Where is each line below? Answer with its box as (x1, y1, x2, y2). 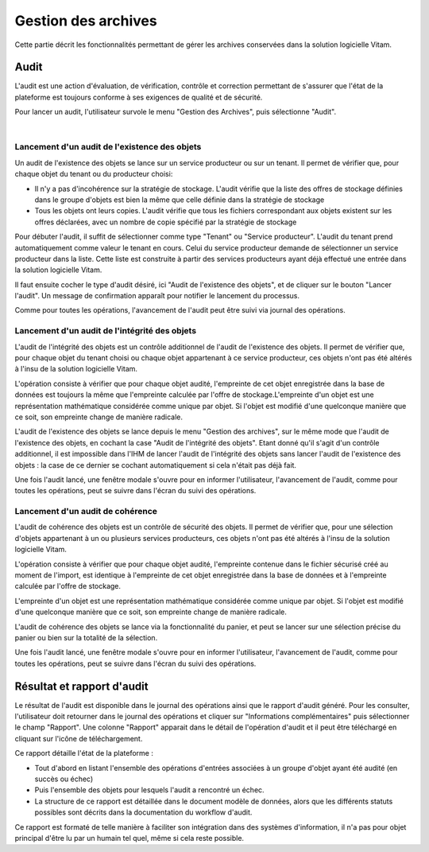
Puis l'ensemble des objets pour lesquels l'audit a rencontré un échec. (34, 785, 265, 795)
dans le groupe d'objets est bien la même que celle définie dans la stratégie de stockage (34, 195, 325, 204)
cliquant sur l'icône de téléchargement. (14, 733, 143, 743)
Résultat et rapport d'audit (14, 679, 149, 693)
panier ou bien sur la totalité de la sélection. (14, 632, 158, 642)
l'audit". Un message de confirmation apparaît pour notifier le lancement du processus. (14, 291, 300, 301)
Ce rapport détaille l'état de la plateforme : (14, 749, 154, 758)
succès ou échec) (34, 774, 94, 784)
